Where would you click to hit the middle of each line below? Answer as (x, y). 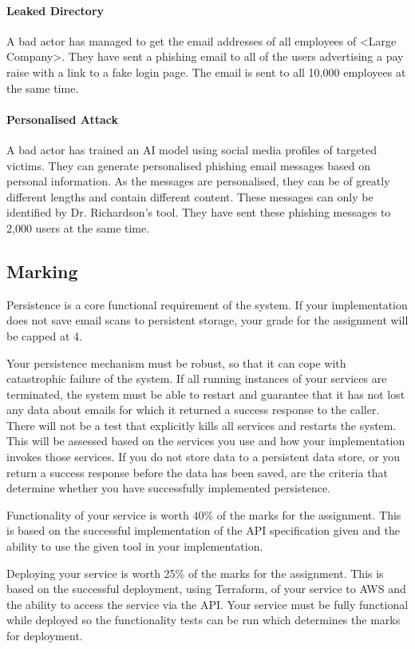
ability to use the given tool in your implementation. (135, 546)
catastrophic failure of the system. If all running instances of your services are (197, 378)
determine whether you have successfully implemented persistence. (169, 488)
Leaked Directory (55, 10)
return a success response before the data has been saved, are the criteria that (197, 472)
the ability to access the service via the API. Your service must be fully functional (207, 604)
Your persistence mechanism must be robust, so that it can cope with (176, 362)
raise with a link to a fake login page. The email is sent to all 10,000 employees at (206, 72)
